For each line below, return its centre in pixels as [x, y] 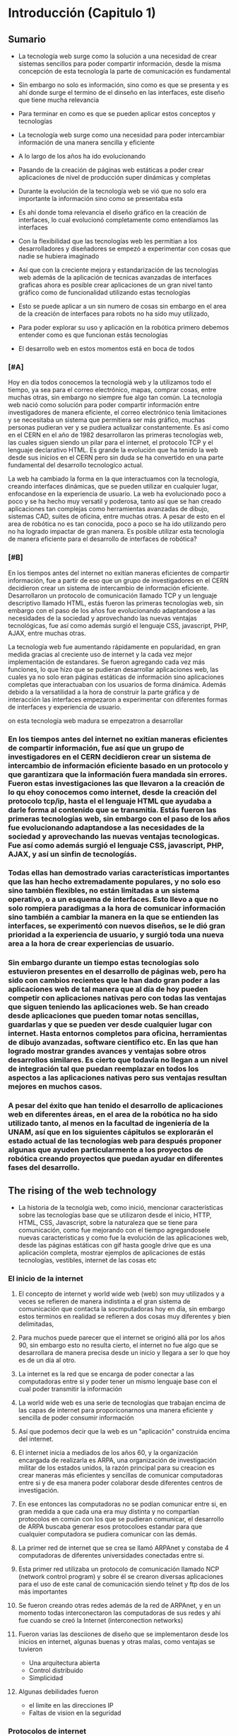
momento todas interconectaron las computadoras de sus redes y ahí [119, 1613]
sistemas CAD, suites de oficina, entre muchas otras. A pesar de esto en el [117, 516]
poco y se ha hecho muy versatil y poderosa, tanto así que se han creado [115, 501]
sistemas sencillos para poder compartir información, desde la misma [119, 64]
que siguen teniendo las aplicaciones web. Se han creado [108, 1007]
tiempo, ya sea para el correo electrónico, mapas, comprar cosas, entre [112, 390]
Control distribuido [56, 1671]
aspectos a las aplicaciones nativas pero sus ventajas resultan [118, 1078]
